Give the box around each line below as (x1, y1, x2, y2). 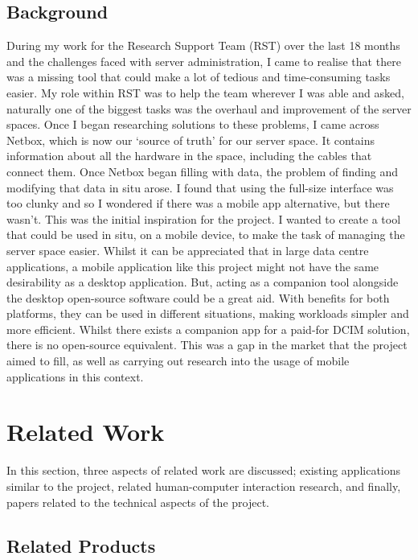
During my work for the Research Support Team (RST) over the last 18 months (6, 37, 400, 54)
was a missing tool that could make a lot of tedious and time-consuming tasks (6, 68, 391, 85)
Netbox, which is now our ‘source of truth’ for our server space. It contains (6, 131, 375, 148)
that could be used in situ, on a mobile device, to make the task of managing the (6, 226, 405, 243)
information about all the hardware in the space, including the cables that (6, 147, 372, 164)
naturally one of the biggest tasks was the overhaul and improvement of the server (6, 100, 412, 117)
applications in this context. (6, 368, 144, 385)
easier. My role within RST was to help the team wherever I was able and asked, (6, 84, 404, 101)
